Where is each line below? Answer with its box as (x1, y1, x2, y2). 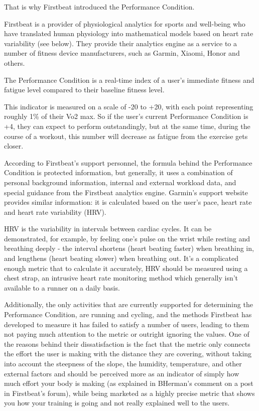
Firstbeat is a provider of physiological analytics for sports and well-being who (4, 18, 245, 29)
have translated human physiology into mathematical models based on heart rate (4, 28, 253, 39)
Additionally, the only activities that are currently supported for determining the (4, 299, 253, 310)
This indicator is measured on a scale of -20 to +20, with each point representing (4, 101, 253, 111)
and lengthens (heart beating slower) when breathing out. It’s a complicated (4, 253, 239, 263)
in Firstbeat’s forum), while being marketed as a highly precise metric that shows (4, 387, 255, 398)
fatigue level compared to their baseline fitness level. (4, 84, 165, 95)
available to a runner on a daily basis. (4, 282, 120, 293)
